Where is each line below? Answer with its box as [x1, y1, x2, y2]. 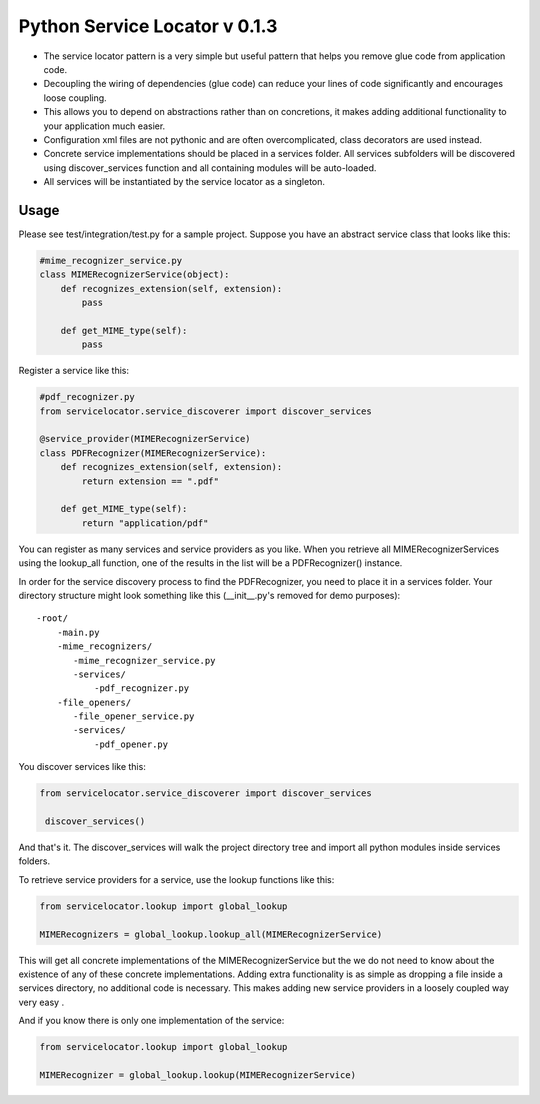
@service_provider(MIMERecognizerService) [39, 433, 251, 445]
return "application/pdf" [81, 517, 209, 529]
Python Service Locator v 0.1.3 [18, 15, 278, 37]
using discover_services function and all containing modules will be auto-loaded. [43, 161, 377, 174]
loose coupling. [43, 91, 107, 104]
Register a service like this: [18, 365, 130, 377]
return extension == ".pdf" [81, 475, 220, 487]
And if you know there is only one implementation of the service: [18, 1015, 285, 1027]
